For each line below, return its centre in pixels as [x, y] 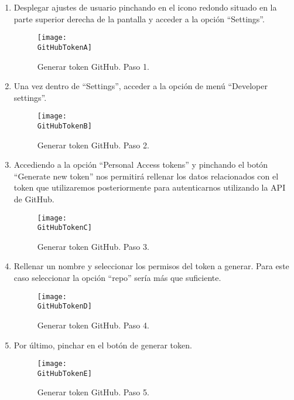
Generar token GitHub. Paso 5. [93, 392]
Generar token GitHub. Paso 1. [93, 66]
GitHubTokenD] [64, 306]
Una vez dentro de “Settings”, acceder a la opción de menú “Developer [141, 86]
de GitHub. [34, 199]
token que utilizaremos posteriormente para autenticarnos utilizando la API [150, 187]
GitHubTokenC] [64, 228]
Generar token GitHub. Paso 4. [93, 325]
